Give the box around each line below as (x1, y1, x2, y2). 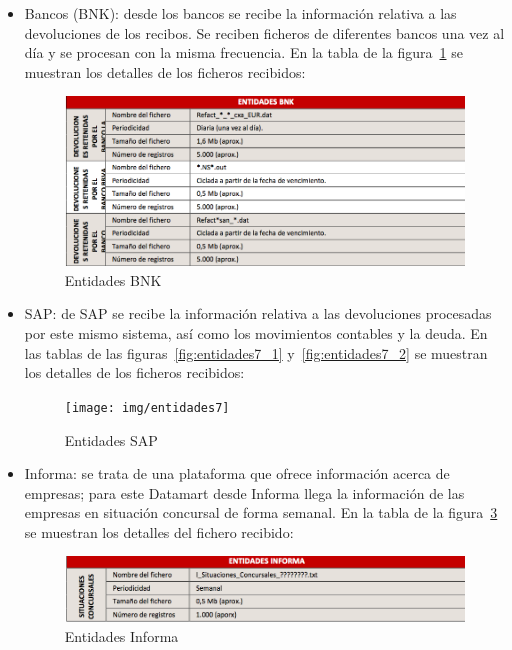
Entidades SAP (64, 429, 158, 450)
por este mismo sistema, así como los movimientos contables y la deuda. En (24, 323, 488, 344)
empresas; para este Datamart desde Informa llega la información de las (24, 482, 465, 503)
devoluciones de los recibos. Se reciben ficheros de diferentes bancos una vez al (24, 22, 505, 43)
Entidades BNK (64, 269, 162, 290)
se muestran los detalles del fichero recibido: (24, 521, 294, 542)
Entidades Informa (64, 625, 179, 646)
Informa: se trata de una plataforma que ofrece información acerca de (24, 463, 450, 484)
